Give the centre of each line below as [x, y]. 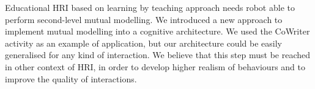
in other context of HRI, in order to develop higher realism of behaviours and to [155, 66]
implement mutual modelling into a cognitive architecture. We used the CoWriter [157, 31]
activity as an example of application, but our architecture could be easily [143, 43]
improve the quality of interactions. [71, 78]
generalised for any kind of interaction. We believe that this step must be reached [158, 55]
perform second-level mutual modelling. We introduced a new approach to [144, 19]
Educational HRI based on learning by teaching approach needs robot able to [150, 7]
